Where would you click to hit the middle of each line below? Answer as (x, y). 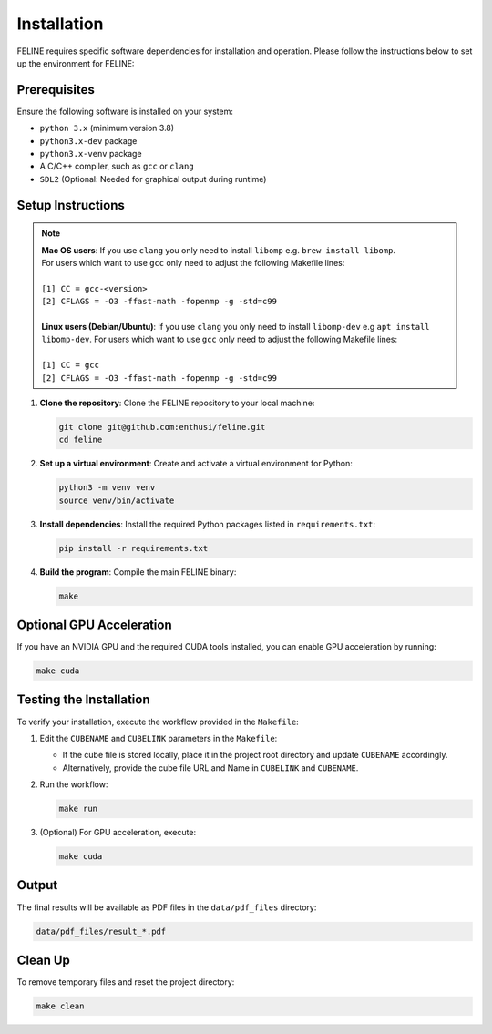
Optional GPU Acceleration (94, 624)
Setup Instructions (71, 205)
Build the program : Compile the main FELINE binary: (138, 572)
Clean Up (43, 960)
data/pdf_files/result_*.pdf (101, 931)
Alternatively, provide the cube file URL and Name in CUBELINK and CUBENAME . (210, 768)
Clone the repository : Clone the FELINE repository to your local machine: (177, 403)
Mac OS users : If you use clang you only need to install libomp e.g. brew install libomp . (219, 250)
